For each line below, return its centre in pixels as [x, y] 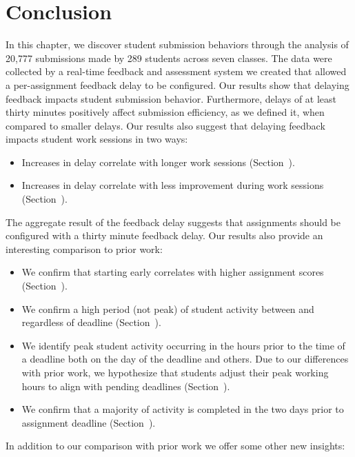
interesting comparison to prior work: [84, 248]
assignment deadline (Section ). [89, 422]
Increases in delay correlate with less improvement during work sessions [173, 185]
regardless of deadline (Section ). [91, 322]
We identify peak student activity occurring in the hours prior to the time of [183, 345]
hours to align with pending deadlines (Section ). [126, 386]
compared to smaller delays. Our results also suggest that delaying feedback [165, 125]
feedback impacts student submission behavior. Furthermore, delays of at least [171, 98]
